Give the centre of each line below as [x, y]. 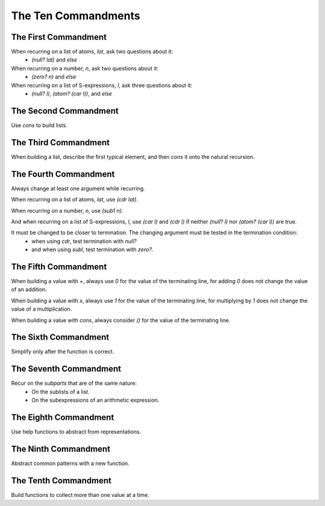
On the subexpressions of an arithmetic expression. [95, 400]
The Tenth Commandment [61, 480]
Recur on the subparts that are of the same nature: [74, 383]
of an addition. [29, 290]
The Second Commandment [65, 111]
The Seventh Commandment [66, 369]
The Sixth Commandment [60, 337]
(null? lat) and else [54, 60]
